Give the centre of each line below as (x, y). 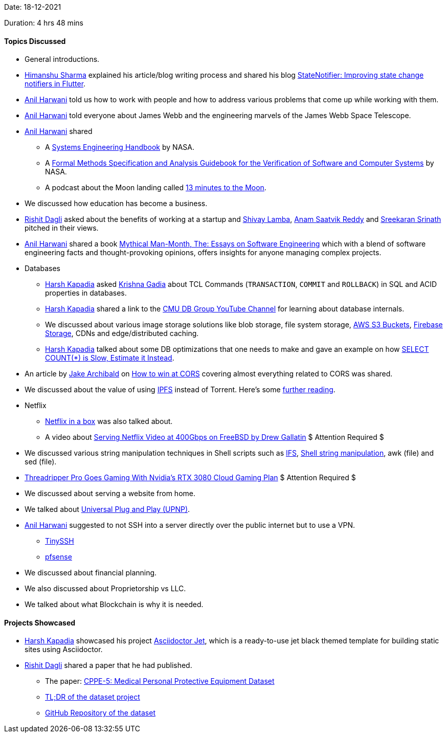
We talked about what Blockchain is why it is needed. (114, 605)
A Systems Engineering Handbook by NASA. (120, 147)
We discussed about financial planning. (91, 573)
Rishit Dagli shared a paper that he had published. (108, 665)
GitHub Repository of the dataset (100, 713)
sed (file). (41, 462)
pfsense (59, 557)
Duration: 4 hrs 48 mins (44, 23)
